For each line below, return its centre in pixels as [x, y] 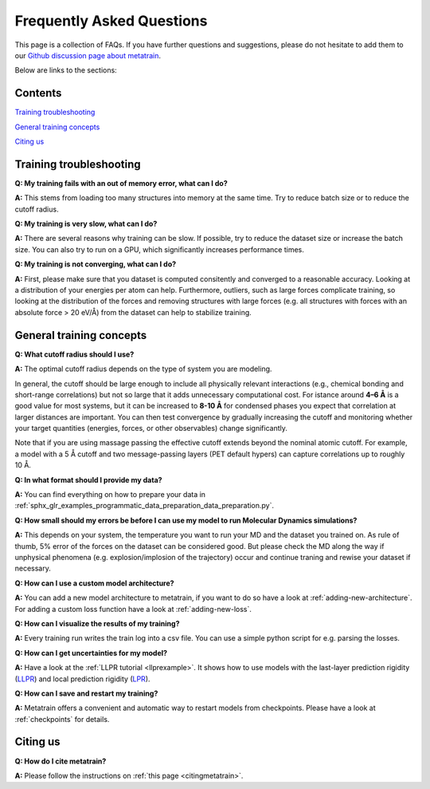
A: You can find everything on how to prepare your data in [110, 495]
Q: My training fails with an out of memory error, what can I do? [121, 183]
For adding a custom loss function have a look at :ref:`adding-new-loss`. [133, 609]
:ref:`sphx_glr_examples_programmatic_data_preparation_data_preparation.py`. [145, 506]
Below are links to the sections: [66, 70]
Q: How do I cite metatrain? [61, 761]
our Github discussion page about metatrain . [88, 55]
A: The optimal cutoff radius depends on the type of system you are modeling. [143, 369]
